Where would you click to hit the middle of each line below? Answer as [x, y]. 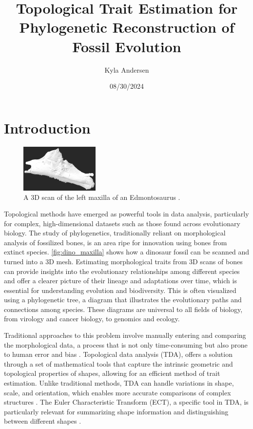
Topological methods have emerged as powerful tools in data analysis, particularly [126, 213]
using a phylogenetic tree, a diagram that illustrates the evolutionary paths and [123, 300]
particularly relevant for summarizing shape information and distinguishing [116, 411]
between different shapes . [43, 421]
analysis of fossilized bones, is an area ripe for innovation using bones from [116, 242]
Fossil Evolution [127, 46]
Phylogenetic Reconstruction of [127, 27]
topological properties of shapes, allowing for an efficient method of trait [112, 373]
